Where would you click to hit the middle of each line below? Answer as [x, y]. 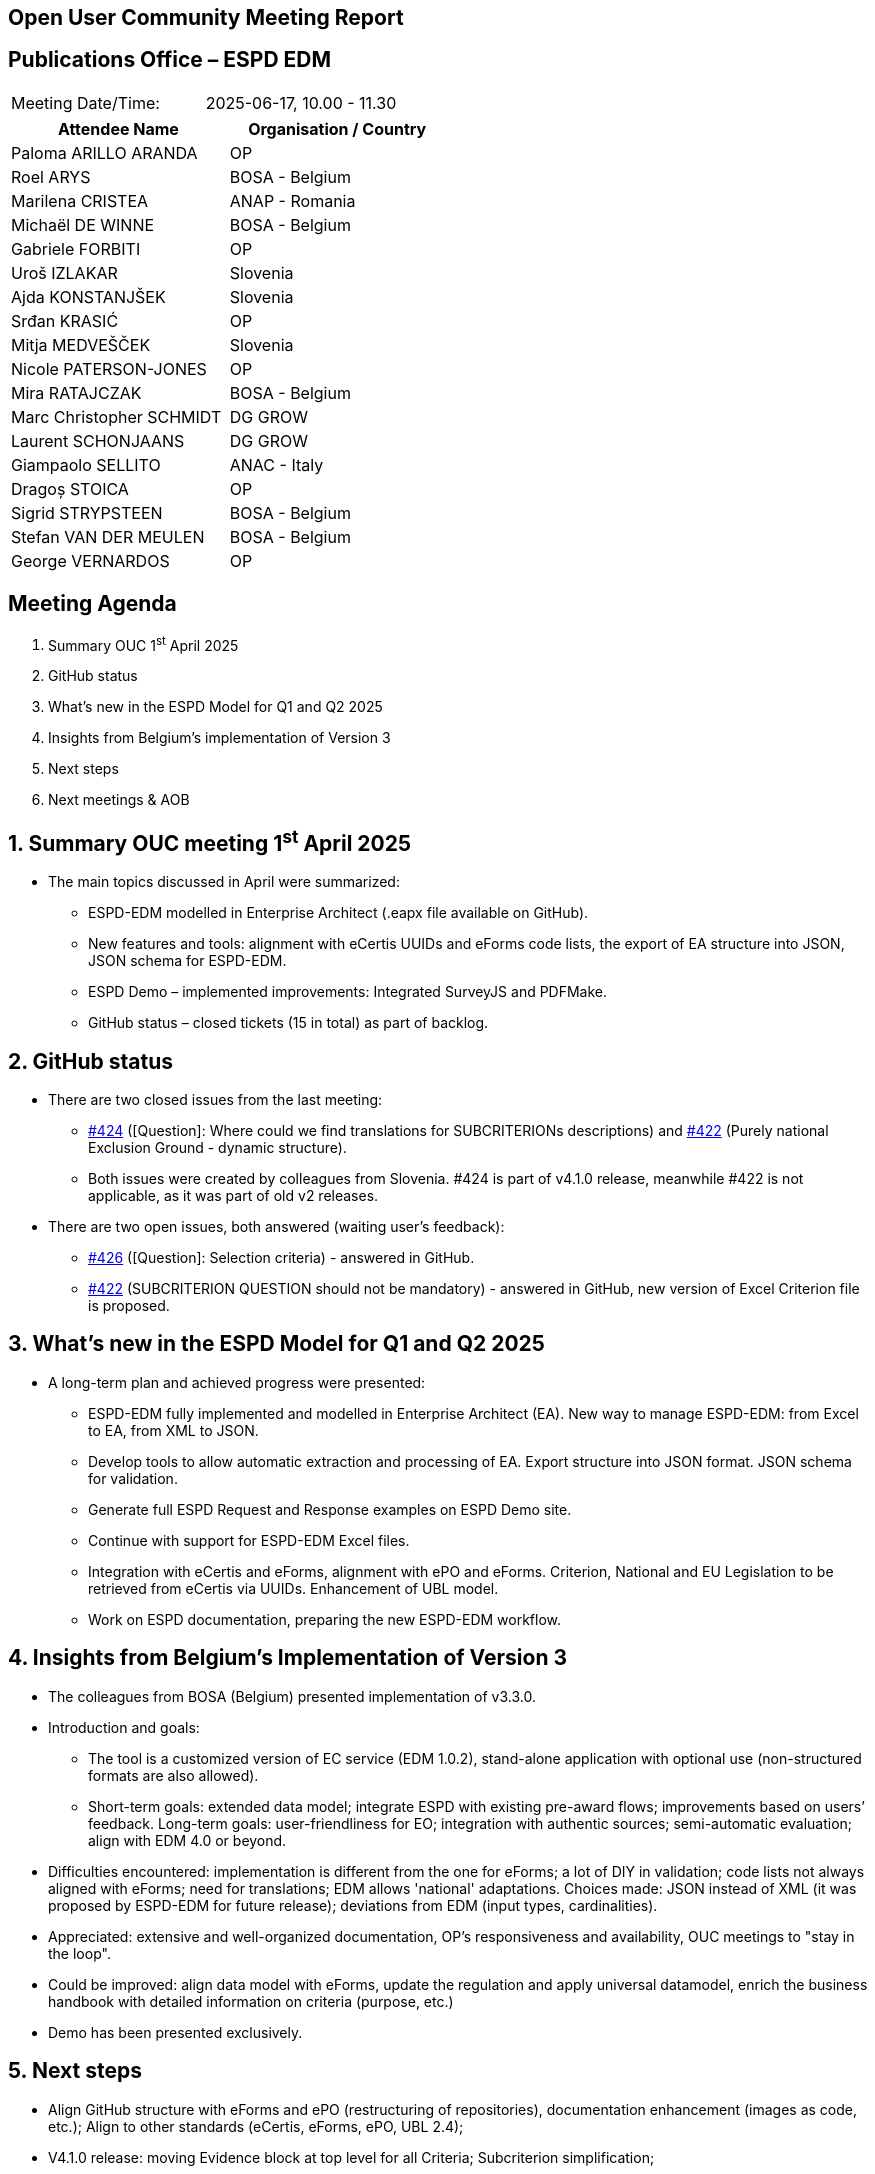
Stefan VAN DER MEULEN [108, 536]
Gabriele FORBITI [76, 248]
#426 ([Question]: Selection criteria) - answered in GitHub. [281, 1258]
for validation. [133, 1478]
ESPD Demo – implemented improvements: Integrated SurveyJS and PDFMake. [348, 992]
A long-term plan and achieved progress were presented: [237, 1382]
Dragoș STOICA [70, 488]
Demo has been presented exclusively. [175, 2032]
